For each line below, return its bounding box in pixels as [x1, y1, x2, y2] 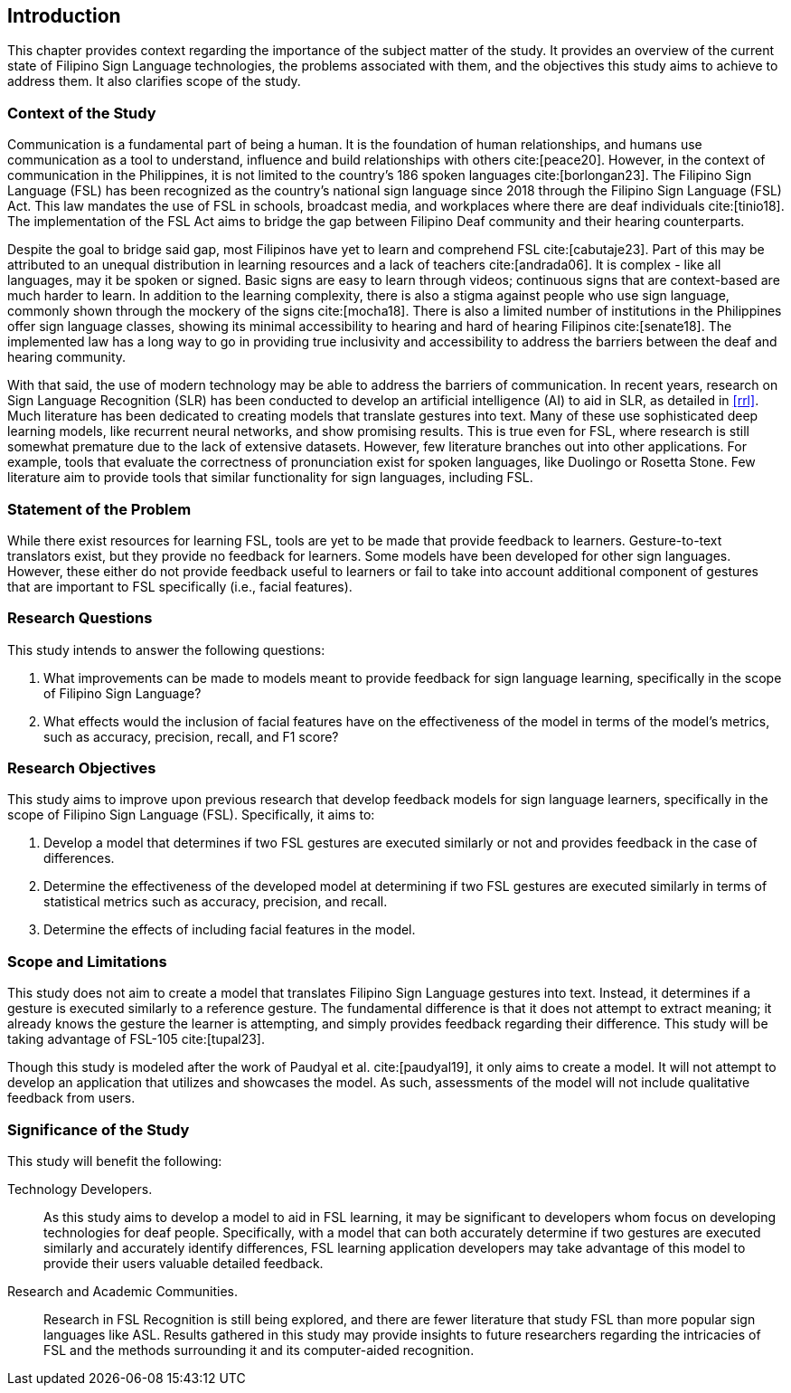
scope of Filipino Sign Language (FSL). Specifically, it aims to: [7, 807, 375, 823]
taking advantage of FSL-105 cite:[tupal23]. [7, 1031, 265, 1047]
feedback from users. [7, 1090, 136, 1106]
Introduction [7, 5, 121, 27]
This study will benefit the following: [7, 1152, 222, 1169]
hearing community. [7, 349, 127, 365]
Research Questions [7, 609, 153, 628]
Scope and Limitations [7, 952, 167, 971]
